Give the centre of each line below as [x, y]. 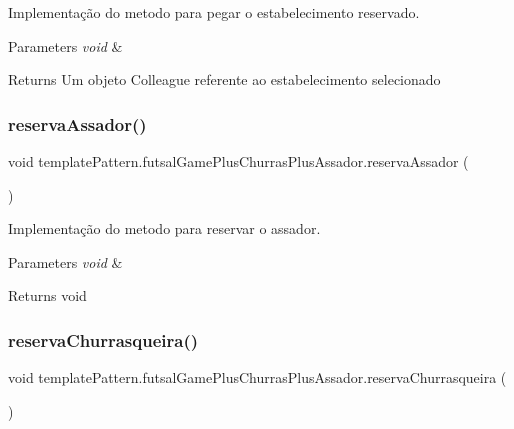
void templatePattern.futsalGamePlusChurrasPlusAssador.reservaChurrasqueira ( [257, 377]
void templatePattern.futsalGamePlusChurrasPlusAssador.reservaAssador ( [238, 161]
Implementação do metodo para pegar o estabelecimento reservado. [214, 12]
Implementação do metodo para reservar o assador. [164, 228]
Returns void [47, 295]
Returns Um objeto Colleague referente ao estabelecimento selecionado [224, 79]
